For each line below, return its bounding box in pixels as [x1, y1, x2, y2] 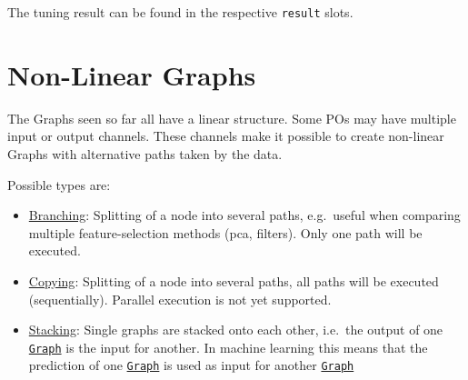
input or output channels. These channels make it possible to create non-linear [7, 126, 444, 145]
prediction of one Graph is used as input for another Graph [28, 355, 354, 375]
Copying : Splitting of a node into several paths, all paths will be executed [28, 271, 439, 290]
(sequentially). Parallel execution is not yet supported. [28, 289, 332, 308]
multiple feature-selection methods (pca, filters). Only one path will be [28, 223, 423, 242]
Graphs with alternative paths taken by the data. [7, 144, 283, 163]
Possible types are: [7, 175, 111, 194]
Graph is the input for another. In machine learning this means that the [28, 337, 428, 356]
